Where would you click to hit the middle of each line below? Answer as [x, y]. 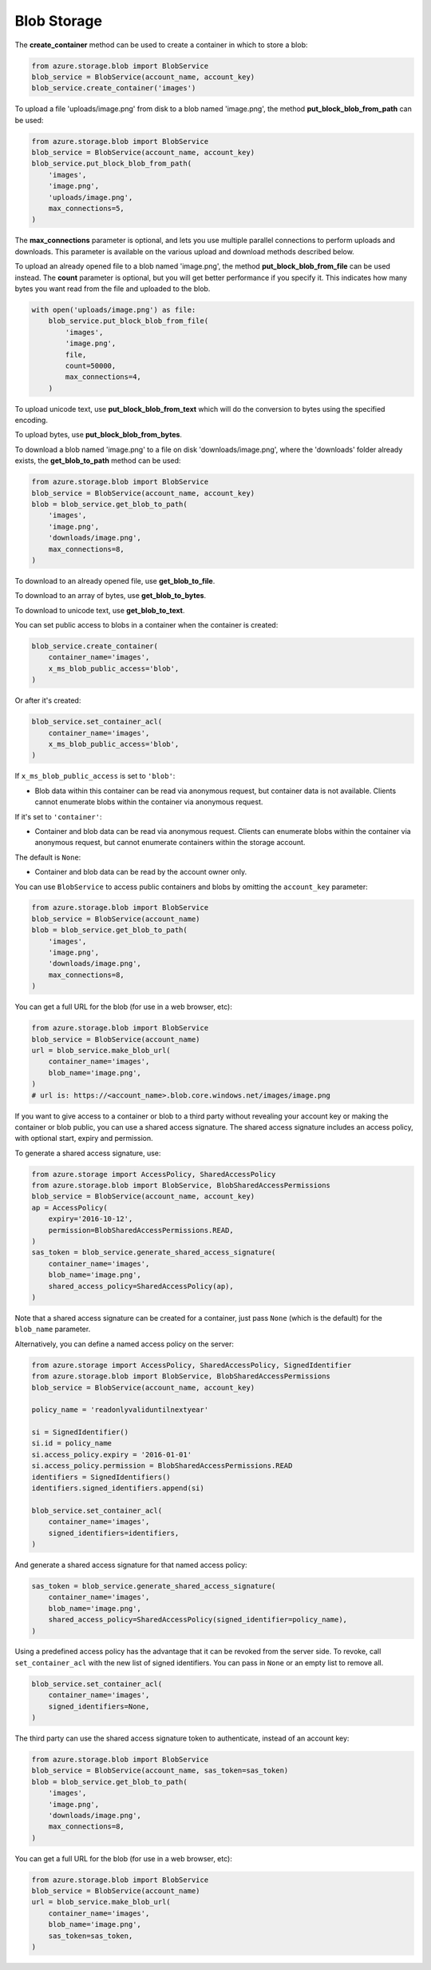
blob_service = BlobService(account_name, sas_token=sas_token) [160, 1771]
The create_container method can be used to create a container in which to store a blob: [161, 45]
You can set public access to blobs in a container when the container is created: [146, 625]
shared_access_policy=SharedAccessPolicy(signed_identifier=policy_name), [198, 1620]
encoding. [31, 421]
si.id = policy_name [71, 1444]
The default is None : [48, 857]
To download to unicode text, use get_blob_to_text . [100, 610]
